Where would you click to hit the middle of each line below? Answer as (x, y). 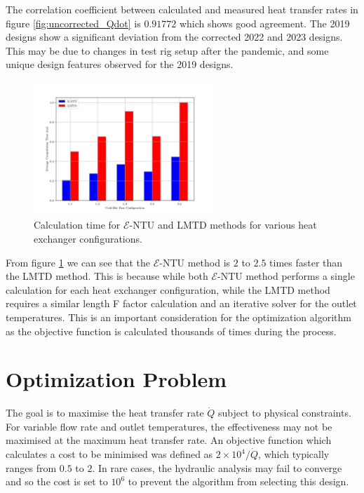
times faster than (306, 262)
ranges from (31, 467)
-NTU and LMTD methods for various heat (223, 225)
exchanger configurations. (88, 238)
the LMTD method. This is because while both (107, 276)
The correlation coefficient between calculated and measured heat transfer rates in (182, 9)
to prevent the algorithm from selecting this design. (238, 481)
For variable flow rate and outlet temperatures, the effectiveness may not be (169, 426)
